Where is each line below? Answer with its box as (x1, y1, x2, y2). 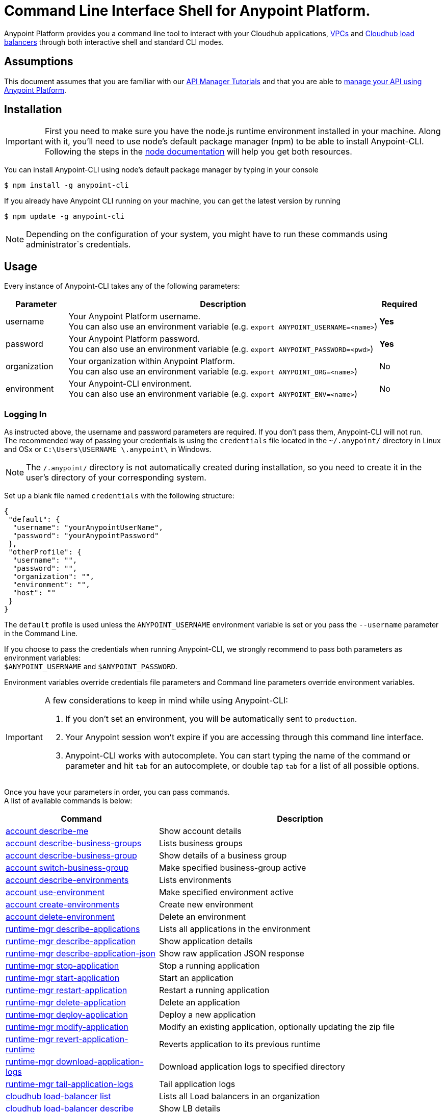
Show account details (159, 826, 242, 837)
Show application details (159, 936, 253, 947)
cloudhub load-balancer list (6, 1091, 111, 1102)
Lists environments (159, 875, 231, 886)
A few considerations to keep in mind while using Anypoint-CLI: (44, 695, 288, 706)
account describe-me (6, 826, 89, 837)
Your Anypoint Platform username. (68, 311, 201, 322)
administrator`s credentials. (26, 239, 131, 250)
